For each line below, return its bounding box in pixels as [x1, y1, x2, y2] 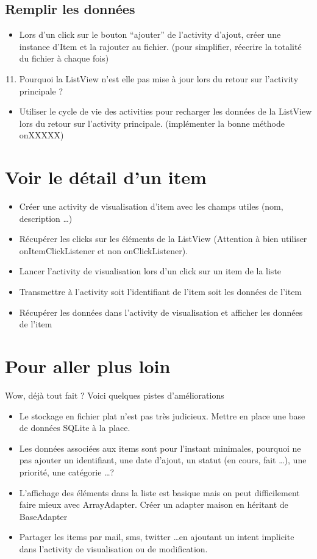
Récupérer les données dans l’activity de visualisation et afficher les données [19, 305, 303, 318]
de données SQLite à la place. [19, 421, 130, 434]
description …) [19, 212, 73, 224]
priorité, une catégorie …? [19, 465, 115, 478]
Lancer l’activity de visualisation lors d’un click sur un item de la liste [19, 265, 282, 277]
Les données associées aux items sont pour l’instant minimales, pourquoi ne [19, 441, 301, 454]
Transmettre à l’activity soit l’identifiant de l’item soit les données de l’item [19, 285, 302, 298]
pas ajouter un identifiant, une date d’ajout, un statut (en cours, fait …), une [19, 454, 307, 466]
